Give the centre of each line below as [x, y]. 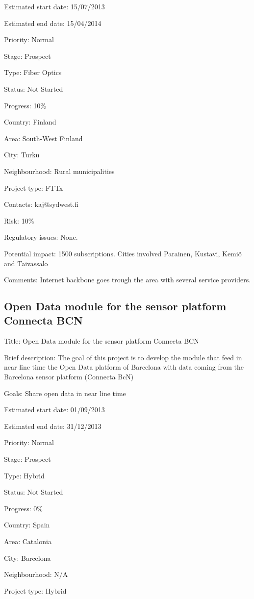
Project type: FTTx [34, 187]
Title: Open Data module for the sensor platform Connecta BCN [102, 341]
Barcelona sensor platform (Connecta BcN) [69, 377]
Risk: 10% [19, 220]
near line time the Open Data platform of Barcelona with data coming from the [124, 367]
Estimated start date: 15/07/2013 [54, 6]
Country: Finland [30, 122]
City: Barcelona [27, 558]
